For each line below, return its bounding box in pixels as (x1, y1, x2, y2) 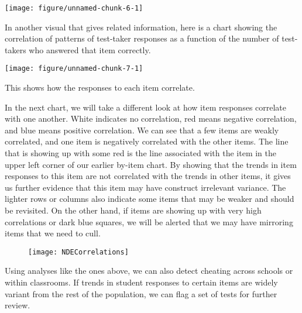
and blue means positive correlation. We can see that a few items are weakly (5, 123, 279, 136)
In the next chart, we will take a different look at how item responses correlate (5, 101, 287, 113)
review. (5, 299, 30, 311)
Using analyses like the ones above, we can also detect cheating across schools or (5, 264, 293, 277)
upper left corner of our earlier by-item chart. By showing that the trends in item (5, 158, 297, 170)
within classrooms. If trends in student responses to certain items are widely (5, 276, 278, 288)
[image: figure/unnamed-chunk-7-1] (5, 64, 143, 73)
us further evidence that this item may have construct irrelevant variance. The (5, 181, 286, 193)
